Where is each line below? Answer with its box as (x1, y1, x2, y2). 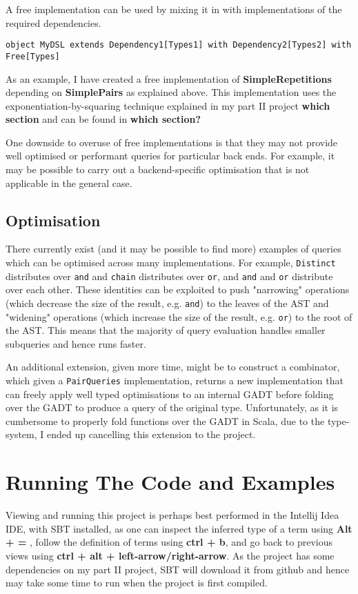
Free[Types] (6, 51, 60, 61)
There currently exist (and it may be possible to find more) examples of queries (6, 241, 341, 256)
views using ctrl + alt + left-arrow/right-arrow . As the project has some (6, 548, 335, 562)
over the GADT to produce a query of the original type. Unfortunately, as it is (6, 400, 339, 415)
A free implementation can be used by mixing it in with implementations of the (6, 2, 342, 16)
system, (6, 427, 37, 442)
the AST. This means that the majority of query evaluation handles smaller (6, 323, 326, 337)
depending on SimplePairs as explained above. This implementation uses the (6, 85, 337, 99)
